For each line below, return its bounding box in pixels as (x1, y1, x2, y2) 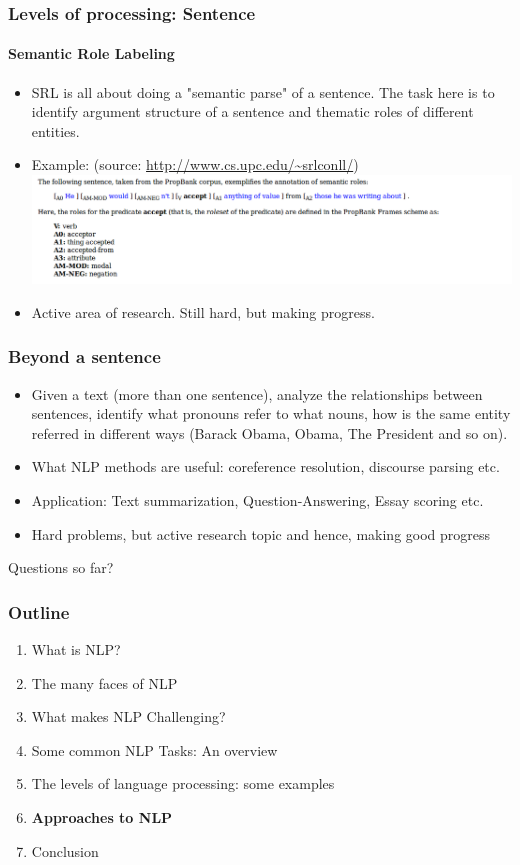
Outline (8, 599, 70, 624)
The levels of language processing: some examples (31, 773, 335, 794)
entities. (31, 120, 80, 141)
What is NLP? (31, 639, 121, 660)
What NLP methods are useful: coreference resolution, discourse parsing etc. (31, 456, 500, 477)
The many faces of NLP (31, 672, 178, 693)
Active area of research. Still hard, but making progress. (31, 301, 375, 322)
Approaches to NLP (31, 807, 173, 828)
